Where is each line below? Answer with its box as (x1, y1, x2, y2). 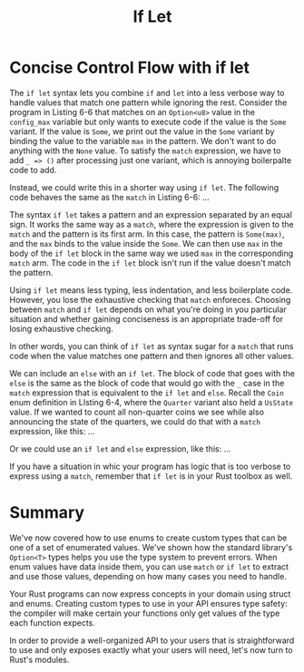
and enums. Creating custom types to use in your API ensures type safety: (9, 598, 288, 609)
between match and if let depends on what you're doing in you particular (9, 304, 288, 315)
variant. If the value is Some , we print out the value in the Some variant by (9, 125, 275, 137)
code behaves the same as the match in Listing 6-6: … (9, 191, 211, 202)
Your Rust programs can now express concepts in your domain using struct (9, 588, 291, 599)
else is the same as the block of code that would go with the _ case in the (9, 377, 285, 388)
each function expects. (9, 617, 95, 628)
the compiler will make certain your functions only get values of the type (9, 608, 280, 618)
